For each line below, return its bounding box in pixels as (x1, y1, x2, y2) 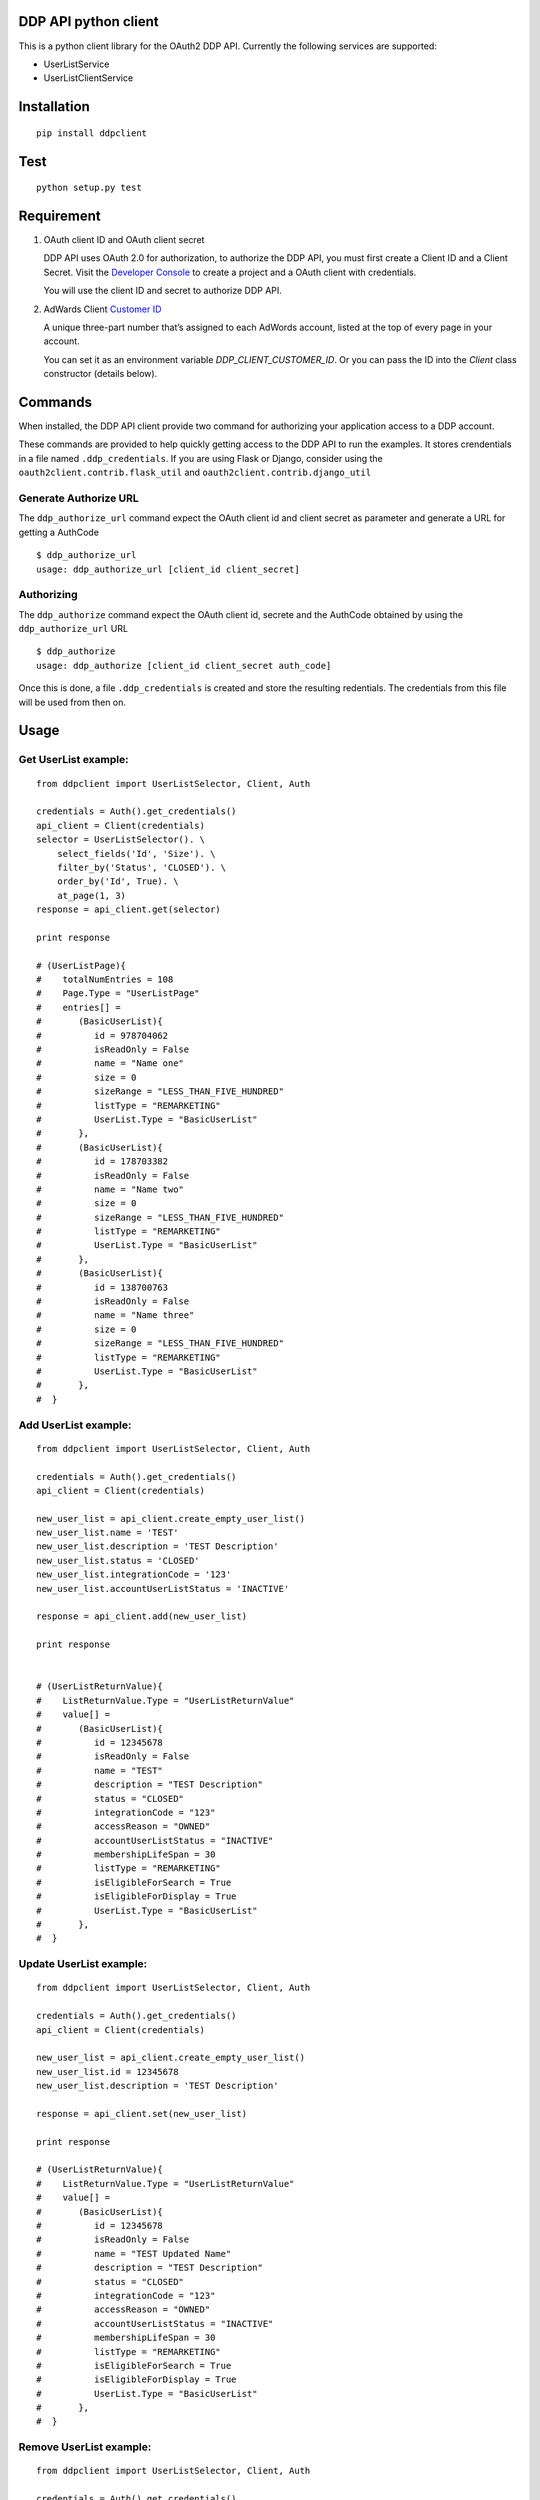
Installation (18, 98, 90, 115)
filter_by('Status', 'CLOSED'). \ (56, 861, 227, 873)
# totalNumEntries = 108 (36, 974, 174, 985)
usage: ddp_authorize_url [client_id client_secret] (36, 563, 300, 575)
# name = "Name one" (36, 1058, 185, 1069)
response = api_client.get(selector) (36, 904, 222, 915)
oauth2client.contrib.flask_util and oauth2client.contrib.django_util (18, 466, 372, 479)
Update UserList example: (18, 1957, 148, 1971)
